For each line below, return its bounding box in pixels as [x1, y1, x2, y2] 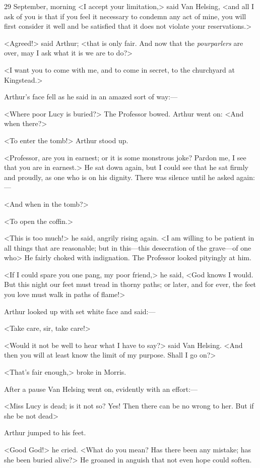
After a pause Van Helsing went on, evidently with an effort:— [4, 383, 198, 394]
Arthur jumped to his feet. [4, 427, 86, 438]
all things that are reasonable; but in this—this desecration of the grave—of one [4, 242, 251, 253]
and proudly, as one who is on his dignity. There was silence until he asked [4, 171, 234, 182]
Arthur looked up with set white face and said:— [4, 306, 156, 316]
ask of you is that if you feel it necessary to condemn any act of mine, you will [4, 11, 246, 21]
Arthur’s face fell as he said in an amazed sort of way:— [4, 91, 178, 102]
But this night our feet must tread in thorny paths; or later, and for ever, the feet [4, 279, 256, 289]
